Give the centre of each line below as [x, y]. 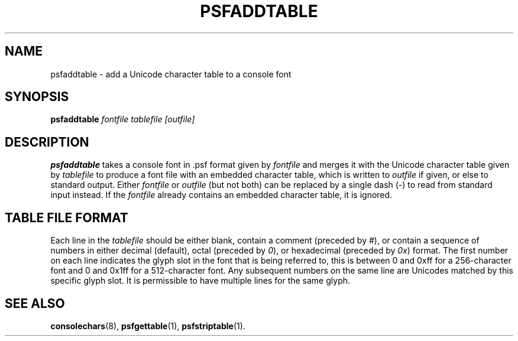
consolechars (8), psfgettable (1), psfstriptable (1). [148, 326]
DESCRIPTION [47, 142]
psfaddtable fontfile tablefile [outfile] [123, 119]
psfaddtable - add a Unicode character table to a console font [171, 74]
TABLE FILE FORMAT [67, 217]
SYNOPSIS [37, 97]
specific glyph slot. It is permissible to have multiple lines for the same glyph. [200, 281]
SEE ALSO [35, 303]
